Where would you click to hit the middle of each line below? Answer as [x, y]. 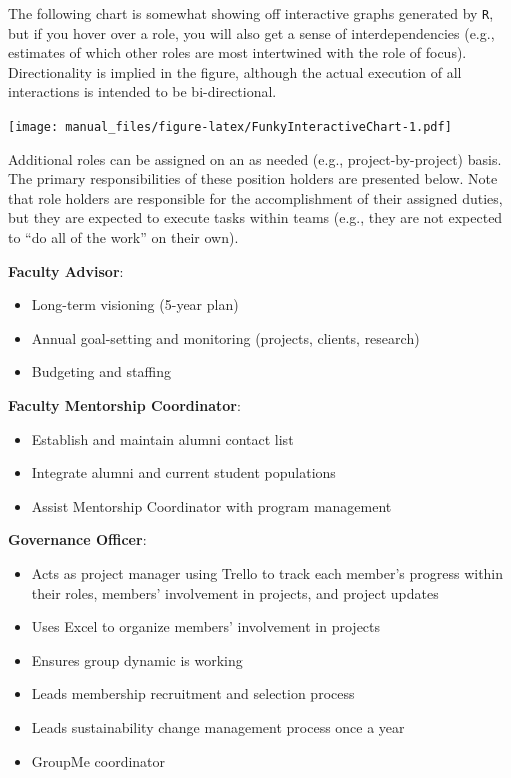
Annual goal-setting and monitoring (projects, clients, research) [225, 337]
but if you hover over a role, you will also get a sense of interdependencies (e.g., [251, 32]
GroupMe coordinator [98, 760]
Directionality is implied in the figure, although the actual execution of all [235, 71]
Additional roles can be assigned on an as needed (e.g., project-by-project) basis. [255, 158]
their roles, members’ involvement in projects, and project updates [235, 592]
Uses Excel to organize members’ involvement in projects [206, 626]
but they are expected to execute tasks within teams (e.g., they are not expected [255, 217]
